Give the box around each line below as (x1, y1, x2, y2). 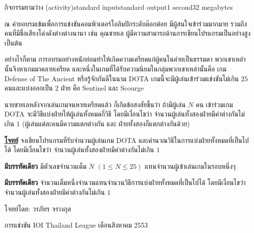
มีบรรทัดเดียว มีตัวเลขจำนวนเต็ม (4, 161, 87, 171)
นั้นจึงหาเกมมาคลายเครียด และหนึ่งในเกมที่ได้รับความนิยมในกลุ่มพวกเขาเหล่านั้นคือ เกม (4, 63, 227, 73)
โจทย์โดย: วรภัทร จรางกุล (4, 203, 71, 213)
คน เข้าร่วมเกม (195, 99, 233, 109)
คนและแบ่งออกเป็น (4, 83, 53, 93)
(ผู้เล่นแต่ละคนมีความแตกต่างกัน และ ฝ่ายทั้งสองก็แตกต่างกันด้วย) (22, 118, 190, 128)
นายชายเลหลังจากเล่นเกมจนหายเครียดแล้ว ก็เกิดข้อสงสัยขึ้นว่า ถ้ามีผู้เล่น (4, 99, 186, 109)
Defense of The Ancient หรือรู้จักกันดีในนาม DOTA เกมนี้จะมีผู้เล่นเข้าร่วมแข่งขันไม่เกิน (4, 73, 239, 83)
